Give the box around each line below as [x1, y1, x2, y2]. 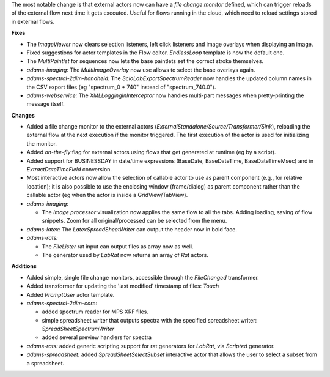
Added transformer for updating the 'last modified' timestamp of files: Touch [26, 282, 219, 290]
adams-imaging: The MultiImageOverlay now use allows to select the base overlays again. [26, 66, 255, 73]
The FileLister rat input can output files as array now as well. [42, 242, 194, 250]
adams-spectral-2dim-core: [26, 299, 98, 307]
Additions [11, 263, 37, 270]
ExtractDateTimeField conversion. [26, 166, 112, 173]
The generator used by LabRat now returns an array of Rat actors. [42, 251, 209, 258]
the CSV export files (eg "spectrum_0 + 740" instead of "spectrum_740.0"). [26, 83, 216, 91]
